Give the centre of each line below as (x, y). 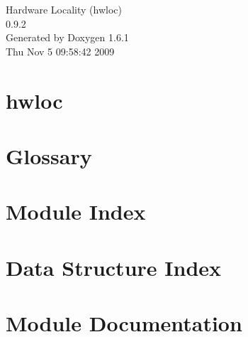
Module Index (76, 212)
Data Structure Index (114, 267)
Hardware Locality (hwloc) (64, 9)
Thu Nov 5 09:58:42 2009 (60, 51)
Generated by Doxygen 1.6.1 (67, 37)
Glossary (49, 155)
